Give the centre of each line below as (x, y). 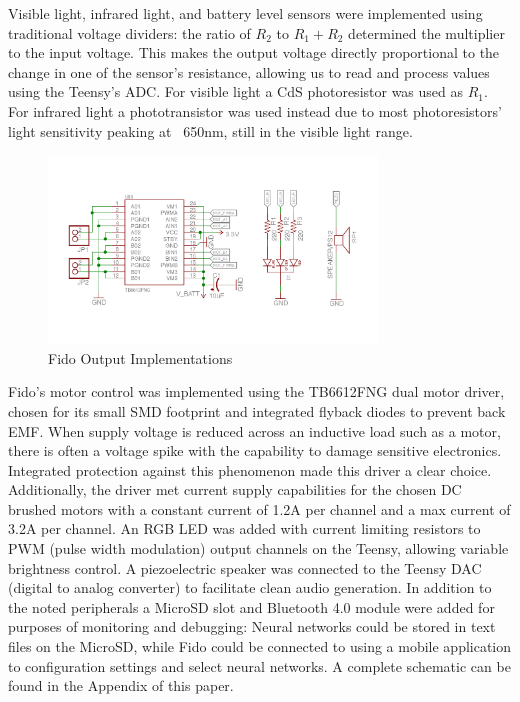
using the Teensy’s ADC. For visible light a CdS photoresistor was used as (236, 91)
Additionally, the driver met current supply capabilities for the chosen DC (235, 489)
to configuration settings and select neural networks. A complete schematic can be (259, 665)
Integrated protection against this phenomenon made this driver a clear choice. (250, 469)
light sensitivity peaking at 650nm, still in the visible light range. (210, 130)
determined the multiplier (426, 32)
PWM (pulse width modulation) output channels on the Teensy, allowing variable (258, 548)
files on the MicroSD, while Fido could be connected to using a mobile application (260, 646)
